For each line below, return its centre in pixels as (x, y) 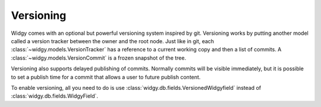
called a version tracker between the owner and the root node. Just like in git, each (112, 41)
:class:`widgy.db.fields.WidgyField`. (54, 96)
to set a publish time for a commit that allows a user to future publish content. (106, 77)
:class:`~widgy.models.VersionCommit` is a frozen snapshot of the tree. (99, 58)
